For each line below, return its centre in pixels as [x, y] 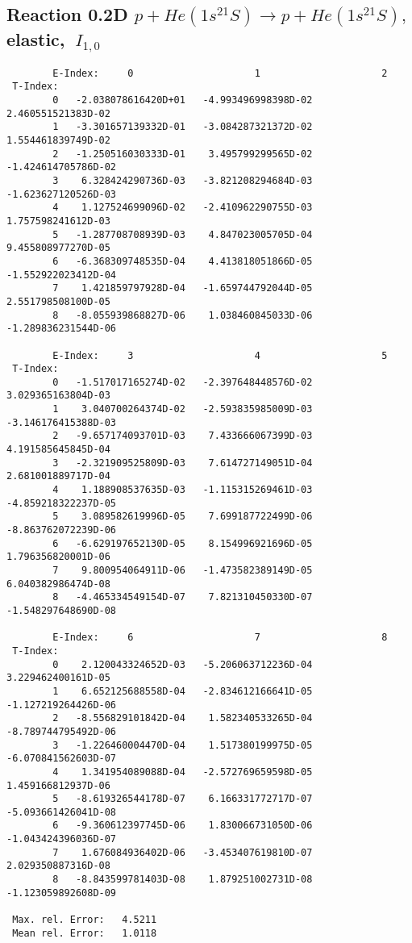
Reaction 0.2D [67, 14]
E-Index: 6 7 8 [220, 638]
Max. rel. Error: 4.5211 [85, 920]
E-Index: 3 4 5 [220, 355]
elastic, [36, 39]
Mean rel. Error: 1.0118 [85, 933]
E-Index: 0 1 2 [220, 73]
